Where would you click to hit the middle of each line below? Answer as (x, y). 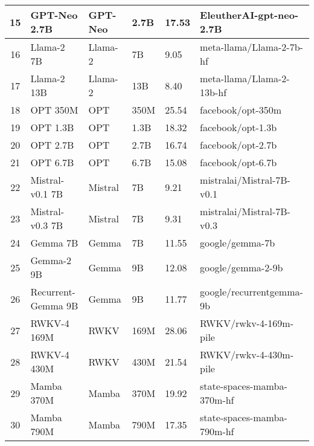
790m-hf (217, 431)
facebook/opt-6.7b (239, 162)
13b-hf (213, 92)
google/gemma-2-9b (242, 267)
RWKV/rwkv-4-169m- (247, 323)
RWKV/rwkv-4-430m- (247, 354)
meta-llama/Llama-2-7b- (252, 47)
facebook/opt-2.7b (239, 145)
